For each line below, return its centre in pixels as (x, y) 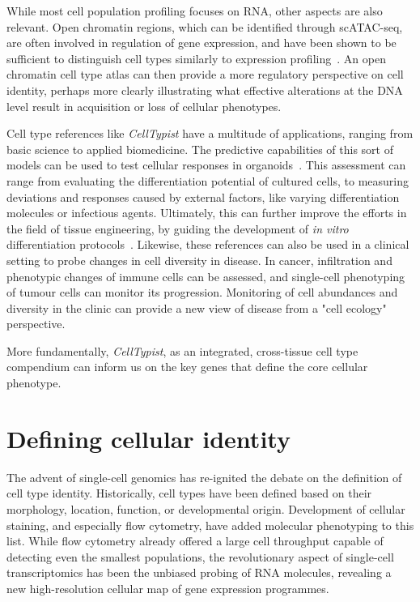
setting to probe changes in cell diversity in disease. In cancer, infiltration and (199, 260)
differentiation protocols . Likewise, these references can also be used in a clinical (208, 244)
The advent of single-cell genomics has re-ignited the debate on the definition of (204, 477)
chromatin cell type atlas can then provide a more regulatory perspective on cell (205, 74)
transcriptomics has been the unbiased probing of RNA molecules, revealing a (199, 572)
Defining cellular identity (148, 438)
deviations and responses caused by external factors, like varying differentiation (203, 196)
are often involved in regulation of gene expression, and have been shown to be (202, 43)
